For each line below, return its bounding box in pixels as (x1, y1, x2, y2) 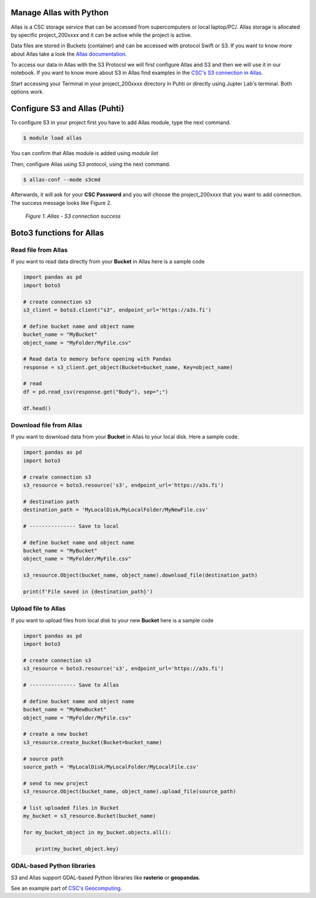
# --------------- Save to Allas (23, 682, 119, 688)
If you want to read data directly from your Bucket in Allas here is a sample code (11, 258, 205, 265)
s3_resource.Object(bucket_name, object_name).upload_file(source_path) (23, 788, 236, 795)
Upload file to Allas (11, 605, 66, 613)
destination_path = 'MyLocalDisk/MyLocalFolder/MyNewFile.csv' (23, 506, 209, 513)
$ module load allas (23, 135, 82, 142)
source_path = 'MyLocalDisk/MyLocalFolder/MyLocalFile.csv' (23, 763, 200, 770)
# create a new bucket (23, 731, 88, 738)
